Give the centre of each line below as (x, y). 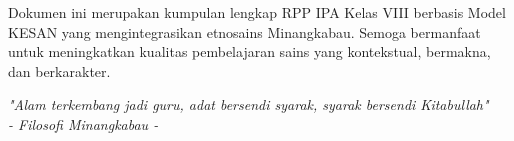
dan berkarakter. (59, 70)
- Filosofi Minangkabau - (83, 123)
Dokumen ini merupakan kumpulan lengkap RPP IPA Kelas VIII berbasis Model (257, 12)
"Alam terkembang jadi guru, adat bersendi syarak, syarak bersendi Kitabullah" (248, 104)
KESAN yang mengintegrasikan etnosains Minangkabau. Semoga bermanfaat (244, 31)
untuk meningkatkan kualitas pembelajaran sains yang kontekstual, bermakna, (249, 51)
